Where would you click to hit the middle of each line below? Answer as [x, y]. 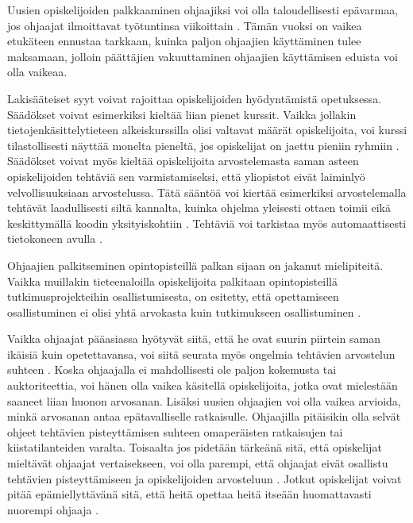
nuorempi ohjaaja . [53, 509]
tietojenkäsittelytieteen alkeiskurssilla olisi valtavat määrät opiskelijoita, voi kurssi [207, 130]
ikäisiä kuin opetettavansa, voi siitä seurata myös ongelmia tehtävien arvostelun [201, 354]
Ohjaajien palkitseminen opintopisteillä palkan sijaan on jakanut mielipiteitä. [195, 265]
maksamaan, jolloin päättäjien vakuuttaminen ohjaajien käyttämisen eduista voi [203, 56]
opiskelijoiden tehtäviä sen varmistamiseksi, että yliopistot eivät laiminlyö [186, 176]
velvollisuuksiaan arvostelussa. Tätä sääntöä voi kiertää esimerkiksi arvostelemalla [207, 192]
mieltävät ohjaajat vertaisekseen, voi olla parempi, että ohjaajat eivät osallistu [198, 463]
